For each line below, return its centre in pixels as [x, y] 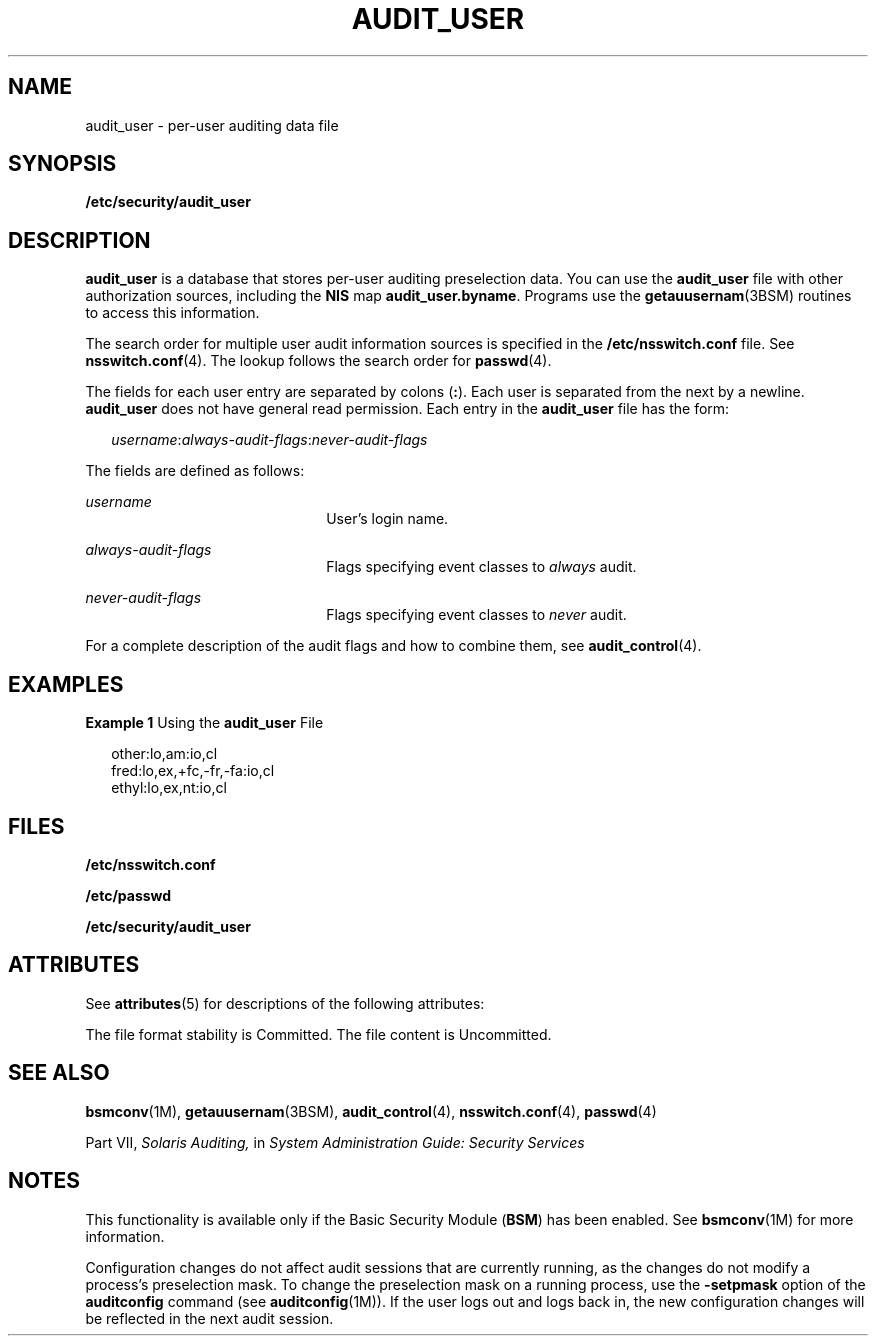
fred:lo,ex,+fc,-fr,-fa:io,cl [193, 771]
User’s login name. [387, 519]
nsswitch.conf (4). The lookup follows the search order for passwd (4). [318, 361]
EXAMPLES [66, 684]
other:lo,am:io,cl [164, 754]
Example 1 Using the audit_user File [204, 723]
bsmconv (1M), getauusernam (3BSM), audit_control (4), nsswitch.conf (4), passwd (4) [371, 1111]
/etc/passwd [128, 895]
